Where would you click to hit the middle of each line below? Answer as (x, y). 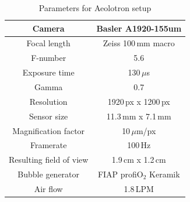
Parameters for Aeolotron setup (95, 8)
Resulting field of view (49, 160)
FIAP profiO (120, 174)
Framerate (48, 145)
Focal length (48, 43)
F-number (49, 58)
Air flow (48, 188)
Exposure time (48, 72)
